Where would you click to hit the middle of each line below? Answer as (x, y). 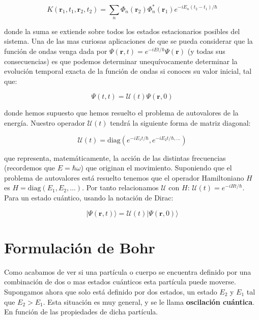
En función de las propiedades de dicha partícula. (81, 312)
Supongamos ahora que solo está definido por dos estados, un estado (111, 291)
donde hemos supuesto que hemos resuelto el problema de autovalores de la (121, 113)
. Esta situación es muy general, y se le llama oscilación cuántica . (149, 301)
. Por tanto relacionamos (120, 187)
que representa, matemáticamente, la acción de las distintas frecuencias (115, 157)
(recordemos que (30, 168)
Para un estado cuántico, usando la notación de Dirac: (89, 198)
